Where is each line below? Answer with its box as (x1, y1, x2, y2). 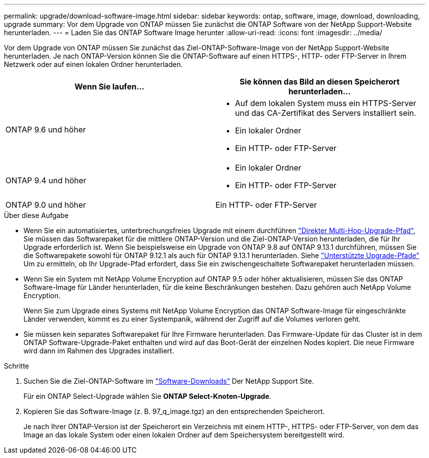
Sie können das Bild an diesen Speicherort (239, 77, 400, 87)
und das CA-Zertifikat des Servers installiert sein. (235, 108, 416, 118)
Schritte (4, 362, 29, 370)
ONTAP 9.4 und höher (5, 175, 87, 185)
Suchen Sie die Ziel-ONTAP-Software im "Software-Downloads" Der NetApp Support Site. (24, 377, 314, 385)
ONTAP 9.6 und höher (5, 125, 86, 134)
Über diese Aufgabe (4, 211, 69, 219)
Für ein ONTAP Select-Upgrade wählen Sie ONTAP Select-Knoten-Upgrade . (24, 392, 271, 400)
